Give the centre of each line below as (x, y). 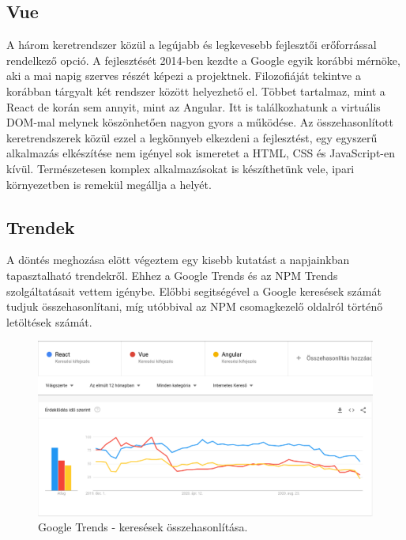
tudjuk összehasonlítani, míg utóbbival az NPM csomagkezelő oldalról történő (195, 306)
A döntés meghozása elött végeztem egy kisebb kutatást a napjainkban (178, 260)
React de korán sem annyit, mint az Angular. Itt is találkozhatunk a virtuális (194, 106)
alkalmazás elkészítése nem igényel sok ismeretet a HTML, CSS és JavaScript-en (201, 153)
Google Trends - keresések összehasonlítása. (143, 527)
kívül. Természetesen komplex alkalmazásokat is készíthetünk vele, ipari (180, 168)
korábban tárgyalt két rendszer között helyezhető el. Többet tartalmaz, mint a (196, 91)
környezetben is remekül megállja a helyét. (109, 184)
